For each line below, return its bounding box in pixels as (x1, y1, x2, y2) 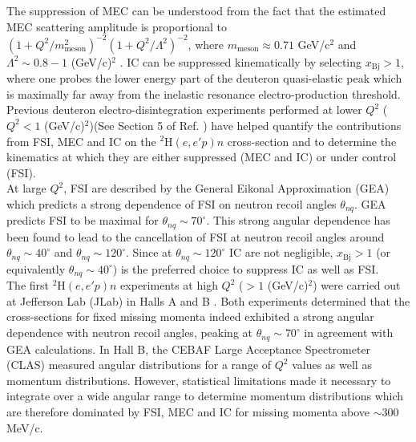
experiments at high (120, 277, 218, 294)
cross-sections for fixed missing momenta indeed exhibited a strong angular (6, 308, 374, 325)
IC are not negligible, (228, 244, 333, 261)
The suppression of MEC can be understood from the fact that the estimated (6, 2, 386, 18)
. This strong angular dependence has (206, 212, 390, 229)
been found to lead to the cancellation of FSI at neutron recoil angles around (6, 228, 385, 245)
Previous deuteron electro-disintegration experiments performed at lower (6, 101, 362, 118)
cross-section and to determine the (227, 132, 397, 149)
